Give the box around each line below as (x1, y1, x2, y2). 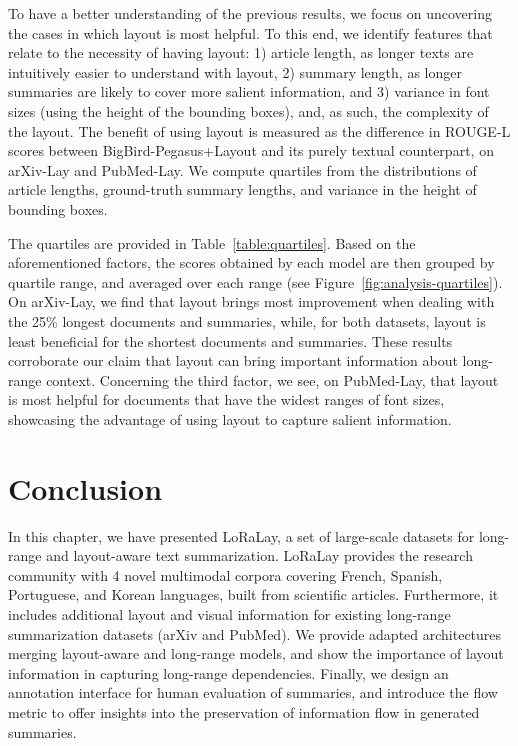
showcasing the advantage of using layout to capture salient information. (8, 408, 452, 429)
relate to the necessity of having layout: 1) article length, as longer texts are (8, 42, 474, 63)
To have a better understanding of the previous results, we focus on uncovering (8, 3, 492, 23)
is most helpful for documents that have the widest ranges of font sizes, (8, 389, 445, 410)
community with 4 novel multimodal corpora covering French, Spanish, (8, 564, 443, 585)
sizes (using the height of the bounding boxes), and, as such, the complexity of (8, 100, 489, 121)
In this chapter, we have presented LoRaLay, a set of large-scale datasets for (8, 525, 475, 546)
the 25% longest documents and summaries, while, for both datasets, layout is (8, 310, 486, 331)
